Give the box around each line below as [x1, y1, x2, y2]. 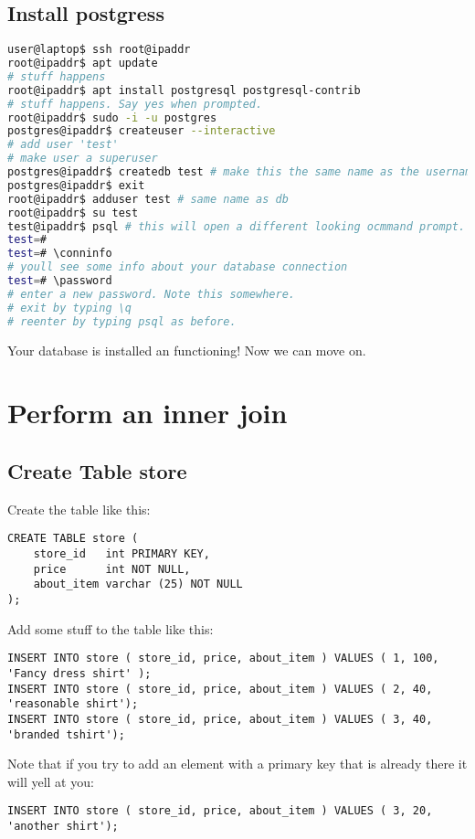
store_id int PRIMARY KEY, [33, 547, 210, 560]
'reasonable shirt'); [7, 697, 139, 711]
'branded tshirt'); [7, 727, 125, 741]
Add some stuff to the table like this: [7, 619, 214, 638]
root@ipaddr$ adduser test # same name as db [7, 192, 289, 206]
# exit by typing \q [7, 301, 132, 314]
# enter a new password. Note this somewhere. [7, 287, 295, 301]
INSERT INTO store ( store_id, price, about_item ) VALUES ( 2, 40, [7, 682, 433, 696]
